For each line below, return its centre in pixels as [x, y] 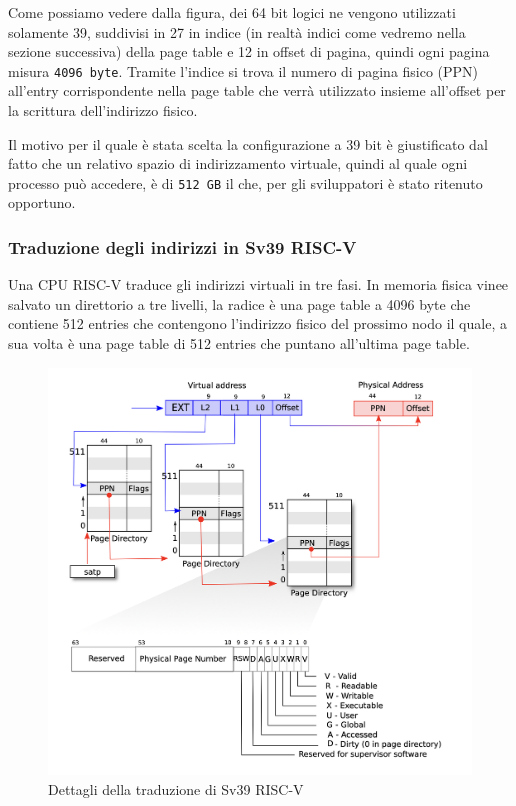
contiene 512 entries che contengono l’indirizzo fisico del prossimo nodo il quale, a [257, 323]
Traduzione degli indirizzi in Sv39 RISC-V [182, 246]
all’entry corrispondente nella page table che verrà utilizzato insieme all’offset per [257, 90]
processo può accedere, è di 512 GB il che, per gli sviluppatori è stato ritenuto [245, 182]
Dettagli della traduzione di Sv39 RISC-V [176, 788]
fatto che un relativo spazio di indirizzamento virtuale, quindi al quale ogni [238, 163]
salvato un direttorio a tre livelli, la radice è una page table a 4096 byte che [239, 303]
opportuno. [42, 202]
